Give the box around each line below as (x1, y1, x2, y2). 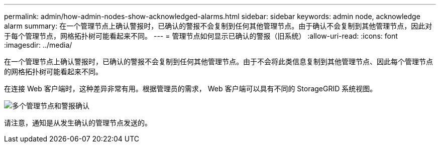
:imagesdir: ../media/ (4, 41, 72, 49)
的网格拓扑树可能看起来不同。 (4, 67, 102, 76)
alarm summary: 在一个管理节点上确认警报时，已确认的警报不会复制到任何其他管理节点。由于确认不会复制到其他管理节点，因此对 (4, 22, 432, 30)
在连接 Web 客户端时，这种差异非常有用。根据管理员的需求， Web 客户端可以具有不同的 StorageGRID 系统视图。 (4, 84, 377, 93)
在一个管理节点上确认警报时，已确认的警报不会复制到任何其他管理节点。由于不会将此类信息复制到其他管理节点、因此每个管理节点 (4, 57, 433, 66)
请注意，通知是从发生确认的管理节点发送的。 (4, 118, 152, 127)
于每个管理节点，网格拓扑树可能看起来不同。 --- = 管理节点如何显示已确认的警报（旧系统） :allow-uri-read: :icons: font (4, 32, 398, 40)
